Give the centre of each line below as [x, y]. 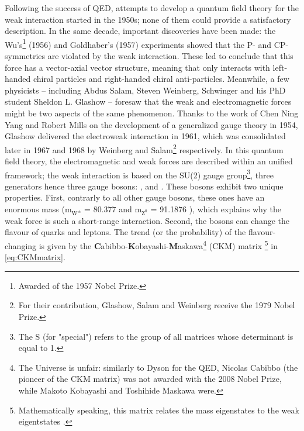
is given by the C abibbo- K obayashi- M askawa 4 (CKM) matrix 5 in [158, 245]
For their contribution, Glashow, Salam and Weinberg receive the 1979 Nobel [157, 305]
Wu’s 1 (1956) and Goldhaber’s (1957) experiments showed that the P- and [138, 43]
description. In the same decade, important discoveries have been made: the [140, 31]
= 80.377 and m [113, 209]
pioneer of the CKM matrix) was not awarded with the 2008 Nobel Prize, [150, 379]
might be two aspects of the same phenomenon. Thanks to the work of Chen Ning [152, 113]
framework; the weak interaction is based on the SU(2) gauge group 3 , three [139, 174]
